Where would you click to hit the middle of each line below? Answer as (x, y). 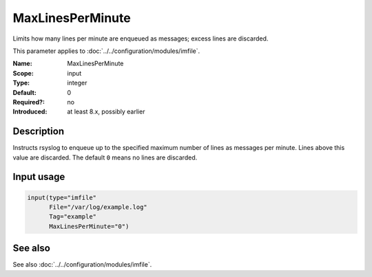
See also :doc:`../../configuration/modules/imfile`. (82, 265)
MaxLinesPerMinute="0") (89, 226)
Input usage (39, 177)
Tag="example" (73, 217)
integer (77, 83)
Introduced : (30, 112)
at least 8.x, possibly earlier (106, 112)
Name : (22, 64)
